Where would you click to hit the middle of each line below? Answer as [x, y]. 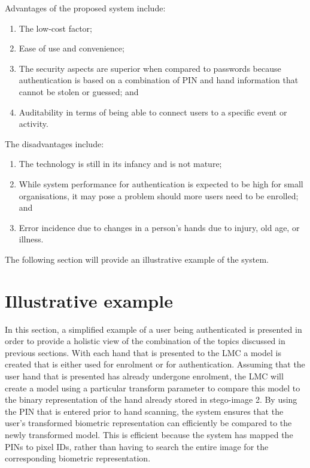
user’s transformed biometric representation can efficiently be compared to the [148, 423]
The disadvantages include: [54, 143]
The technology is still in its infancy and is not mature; [120, 164]
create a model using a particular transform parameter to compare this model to [153, 388]
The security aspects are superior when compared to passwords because [150, 68]
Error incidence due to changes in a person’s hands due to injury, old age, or [159, 227]
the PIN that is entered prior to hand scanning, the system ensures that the [144, 411]
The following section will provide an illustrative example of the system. [137, 259]
